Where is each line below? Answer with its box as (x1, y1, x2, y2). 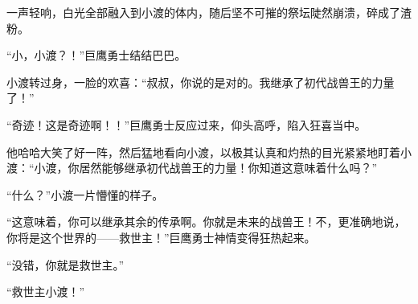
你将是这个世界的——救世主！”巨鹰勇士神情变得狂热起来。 (6, 228, 316, 245)
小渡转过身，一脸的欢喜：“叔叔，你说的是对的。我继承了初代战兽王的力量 (6, 73, 395, 90)
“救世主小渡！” (6, 283, 85, 300)
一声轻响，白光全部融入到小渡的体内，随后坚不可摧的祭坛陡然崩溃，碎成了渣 (6, 4, 412, 20)
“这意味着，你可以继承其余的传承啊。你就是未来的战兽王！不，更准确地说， (6, 213, 406, 230)
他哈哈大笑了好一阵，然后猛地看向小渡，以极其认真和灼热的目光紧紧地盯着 (6, 143, 400, 160)
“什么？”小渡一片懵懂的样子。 (6, 186, 164, 203)
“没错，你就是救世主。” (6, 256, 125, 273)
